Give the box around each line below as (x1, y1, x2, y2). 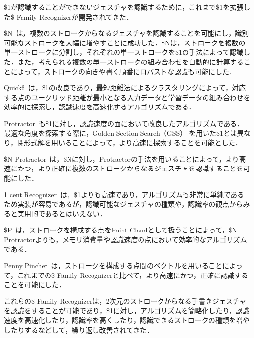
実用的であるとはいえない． (17, 208, 107, 218)
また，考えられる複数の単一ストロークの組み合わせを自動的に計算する (17, 56, 244, 66)
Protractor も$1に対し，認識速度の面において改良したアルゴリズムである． (4, 118, 244, 128)
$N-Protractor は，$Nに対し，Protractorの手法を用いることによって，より (4, 153, 239, 164)
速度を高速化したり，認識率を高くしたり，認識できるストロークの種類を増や (4, 315, 250, 325)
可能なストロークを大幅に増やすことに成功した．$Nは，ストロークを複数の (4, 37, 246, 47)
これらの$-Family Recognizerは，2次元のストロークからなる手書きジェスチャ (4, 296, 247, 306)
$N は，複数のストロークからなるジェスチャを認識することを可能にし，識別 (4, 28, 249, 38)
